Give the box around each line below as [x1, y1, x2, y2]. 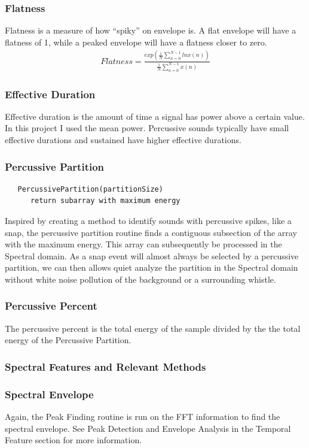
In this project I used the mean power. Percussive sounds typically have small [5, 122, 289, 134]
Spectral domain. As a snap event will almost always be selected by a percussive [5, 249, 299, 262]
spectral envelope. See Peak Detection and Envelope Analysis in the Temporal [5, 422, 291, 434]
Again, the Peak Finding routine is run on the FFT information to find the [5, 410, 280, 423]
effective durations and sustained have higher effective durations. [5, 133, 241, 146]
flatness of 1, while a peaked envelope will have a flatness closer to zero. [5, 35, 267, 48]
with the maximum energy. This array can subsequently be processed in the [5, 238, 282, 250]
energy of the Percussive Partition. [5, 334, 131, 346]
